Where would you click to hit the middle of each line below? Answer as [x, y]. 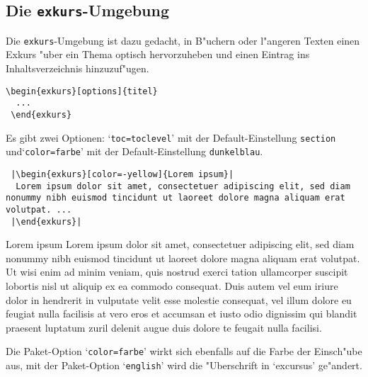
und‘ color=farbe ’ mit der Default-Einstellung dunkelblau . [134, 151]
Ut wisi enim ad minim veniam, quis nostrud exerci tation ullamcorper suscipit [177, 272]
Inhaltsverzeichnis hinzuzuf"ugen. [77, 68]
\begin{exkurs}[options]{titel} [82, 91]
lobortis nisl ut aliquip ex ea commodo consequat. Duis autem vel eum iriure [172, 285]
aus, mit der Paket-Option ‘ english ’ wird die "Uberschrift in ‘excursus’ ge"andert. [184, 365]
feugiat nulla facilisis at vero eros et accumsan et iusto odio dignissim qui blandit [182, 314]
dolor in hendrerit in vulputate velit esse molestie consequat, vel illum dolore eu [179, 299]
